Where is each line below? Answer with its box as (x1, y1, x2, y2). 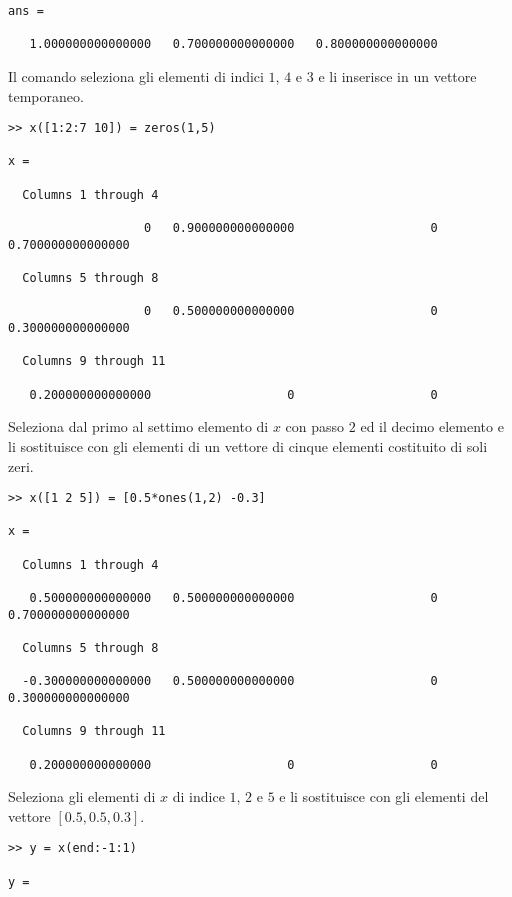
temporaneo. (8, 85, 84, 106)
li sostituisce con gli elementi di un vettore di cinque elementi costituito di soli (8, 435, 488, 456)
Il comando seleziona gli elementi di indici (8, 65, 264, 86)
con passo (285, 416, 345, 437)
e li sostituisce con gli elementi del (279, 786, 489, 807)
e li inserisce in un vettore (318, 65, 477, 86)
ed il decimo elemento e (360, 416, 504, 437)
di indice (172, 786, 225, 807)
